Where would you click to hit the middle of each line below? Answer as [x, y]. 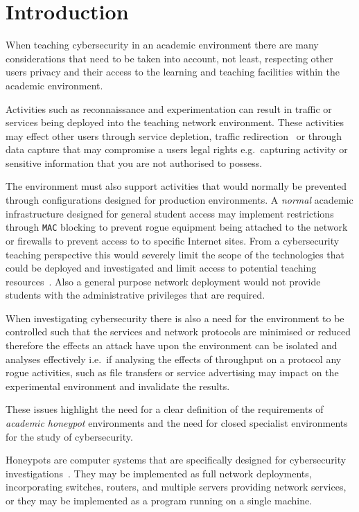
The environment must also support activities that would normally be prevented [176, 186]
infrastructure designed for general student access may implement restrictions [170, 213]
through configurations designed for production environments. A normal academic [179, 200]
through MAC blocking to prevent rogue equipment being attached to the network [177, 227]
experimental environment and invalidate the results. [118, 386]
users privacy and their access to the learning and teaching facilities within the [173, 72]
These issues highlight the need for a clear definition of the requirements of [165, 409]
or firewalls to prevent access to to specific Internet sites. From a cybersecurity [173, 240]
